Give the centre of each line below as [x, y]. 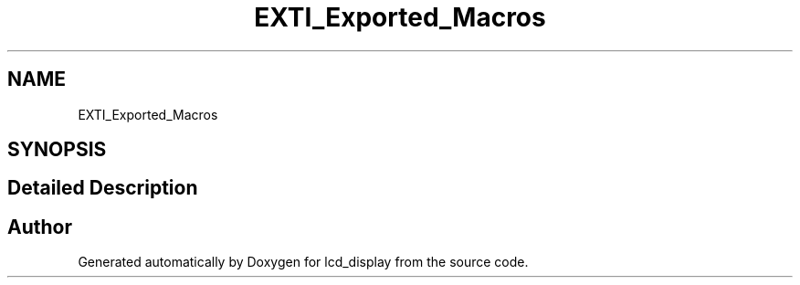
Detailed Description [103, 188]
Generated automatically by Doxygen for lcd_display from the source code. [303, 262]
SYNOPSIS [57, 150]
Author [40, 227]
